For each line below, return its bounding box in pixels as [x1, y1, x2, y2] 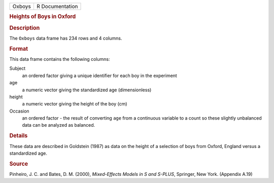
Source [9, 160, 28, 167]
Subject [9, 65, 25, 71]
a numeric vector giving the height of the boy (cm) [22, 101, 127, 107]
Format [9, 45, 28, 52]
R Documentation [36, 3, 78, 10]
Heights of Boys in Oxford [9, 13, 76, 20]
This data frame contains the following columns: [9, 56, 110, 62]
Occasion [9, 108, 30, 114]
